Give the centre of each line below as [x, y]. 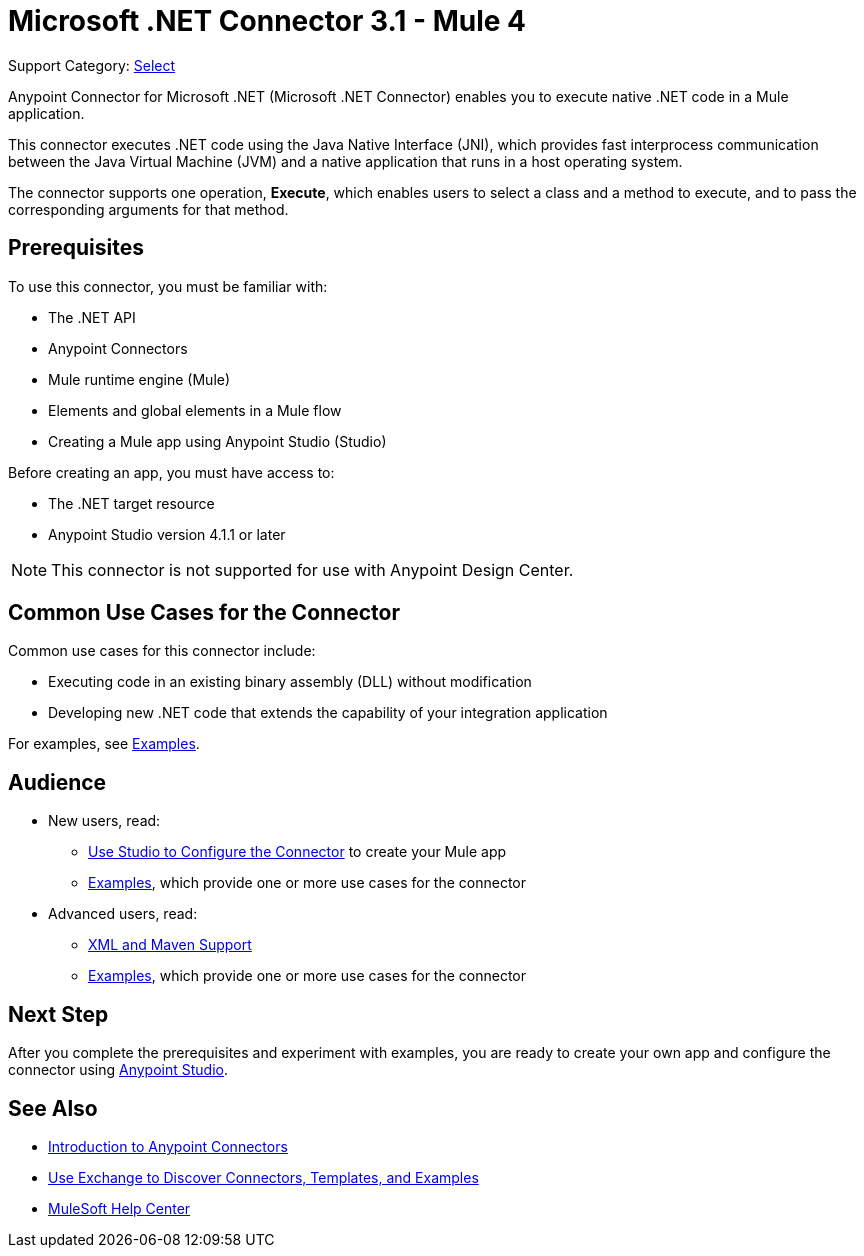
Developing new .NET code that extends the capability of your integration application [328, 713]
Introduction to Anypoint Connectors [168, 1146]
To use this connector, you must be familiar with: [168, 286]
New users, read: [104, 821]
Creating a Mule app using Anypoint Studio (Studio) [217, 441]
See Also [53, 1108]
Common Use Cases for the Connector [204, 613]
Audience [57, 782]
